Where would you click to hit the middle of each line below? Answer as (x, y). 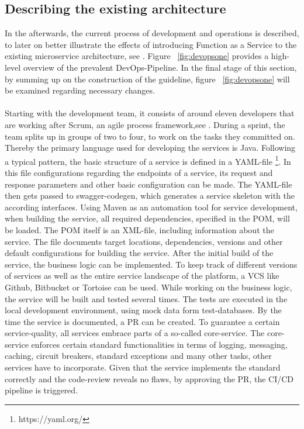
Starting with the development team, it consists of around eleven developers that (150, 113)
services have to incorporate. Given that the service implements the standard (143, 367)
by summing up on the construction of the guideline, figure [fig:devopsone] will (147, 79)
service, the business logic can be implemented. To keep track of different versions (151, 264)
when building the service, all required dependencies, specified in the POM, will (147, 218)
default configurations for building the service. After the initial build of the (139, 253)
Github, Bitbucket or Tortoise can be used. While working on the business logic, (148, 287)
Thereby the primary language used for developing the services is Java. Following (150, 148)
